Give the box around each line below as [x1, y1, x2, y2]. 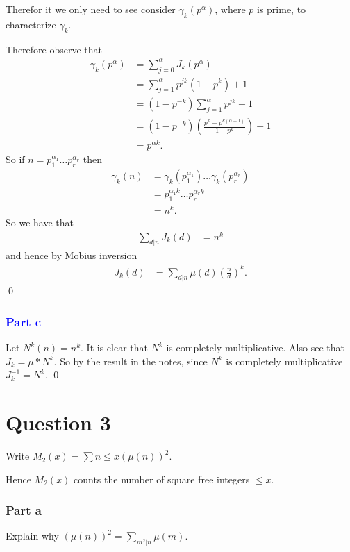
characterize [6, 17, 56, 31]
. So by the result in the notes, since [53, 353, 208, 368]
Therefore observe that [6, 42, 103, 56]
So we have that [6, 215, 74, 229]
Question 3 [6, 408, 111, 437]
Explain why [6, 528, 59, 543]
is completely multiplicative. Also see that [166, 340, 344, 355]
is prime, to [256, 2, 306, 16]
